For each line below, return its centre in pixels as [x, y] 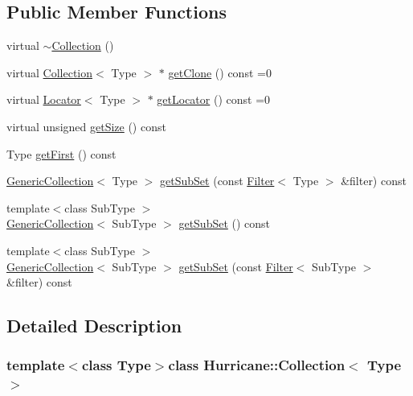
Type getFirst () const [61, 153]
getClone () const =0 [220, 72]
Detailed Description [94, 326]
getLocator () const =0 [214, 99]
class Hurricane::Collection [257, 365]
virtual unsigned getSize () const [86, 126]
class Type [116, 365]
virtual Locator [44, 99]
